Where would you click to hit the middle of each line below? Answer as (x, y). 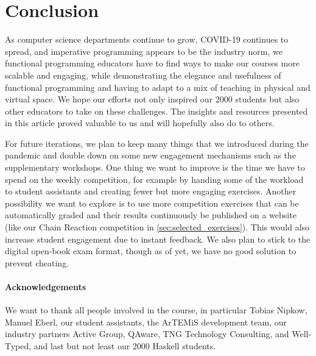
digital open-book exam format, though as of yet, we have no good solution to (151, 251)
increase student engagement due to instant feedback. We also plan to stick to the (158, 239)
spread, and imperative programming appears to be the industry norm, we (144, 51)
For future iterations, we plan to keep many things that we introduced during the (157, 143)
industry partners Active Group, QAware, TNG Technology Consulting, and (147, 334)
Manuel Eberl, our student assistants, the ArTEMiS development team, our (146, 322)
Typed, (18, 345)
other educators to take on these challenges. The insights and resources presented (156, 111)
